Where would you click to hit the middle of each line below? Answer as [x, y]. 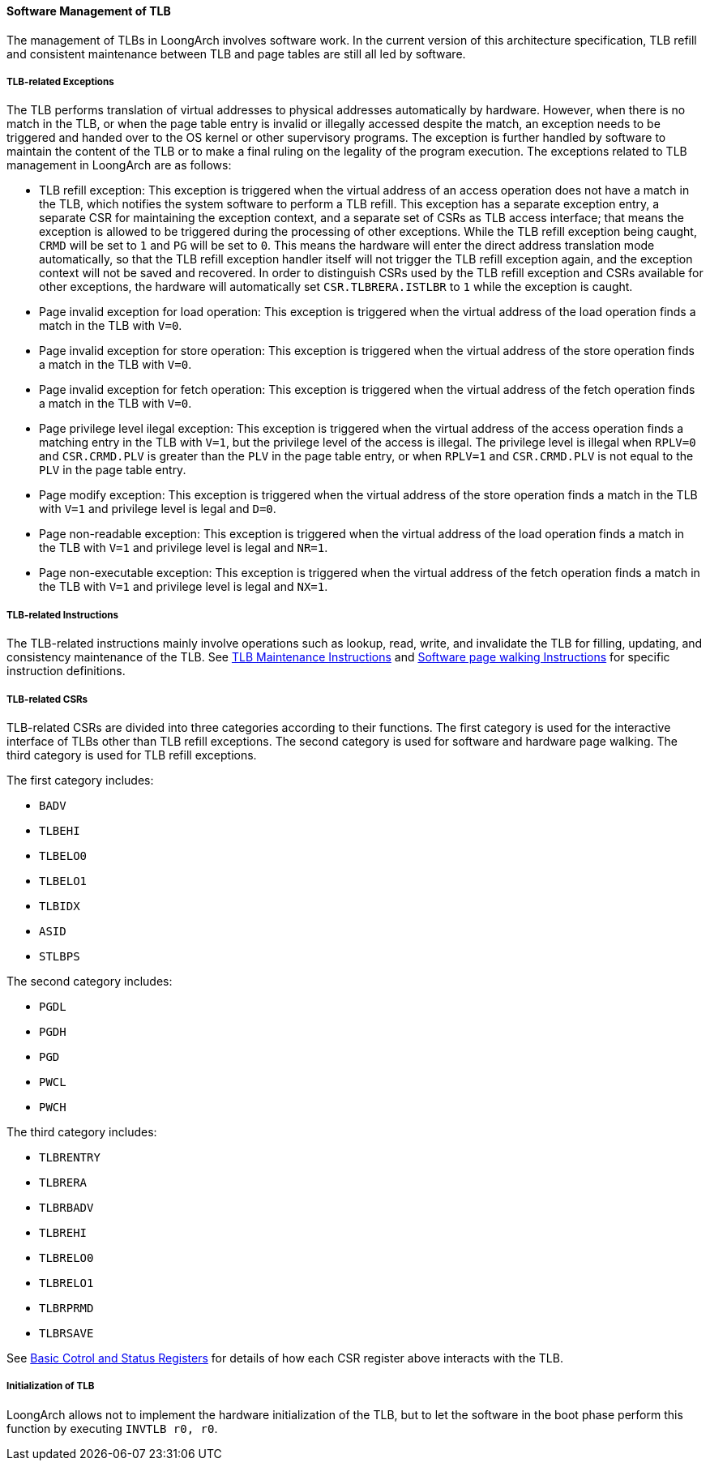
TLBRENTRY [70, 1157]
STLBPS [60, 956]
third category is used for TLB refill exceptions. [132, 755]
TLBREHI [63, 1232]
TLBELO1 [63, 881]
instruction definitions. [66, 671]
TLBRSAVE [66, 1333]
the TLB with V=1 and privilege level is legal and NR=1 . [184, 548]
